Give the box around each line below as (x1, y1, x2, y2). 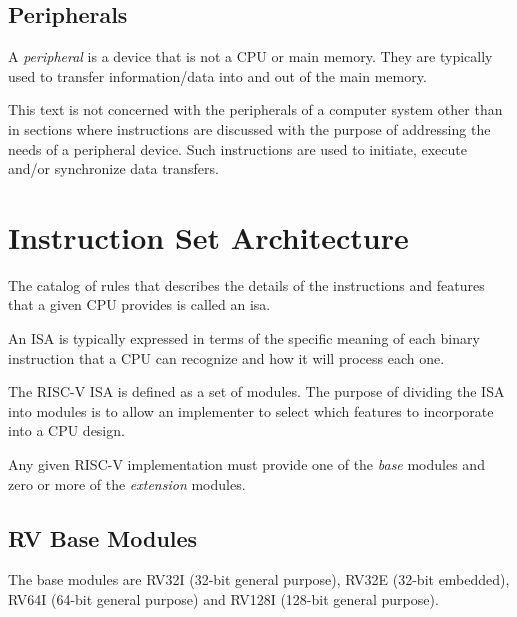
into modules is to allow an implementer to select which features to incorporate (8, 400, 494, 421)
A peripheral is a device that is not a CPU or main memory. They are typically (8, 46, 493, 67)
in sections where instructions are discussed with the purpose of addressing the (8, 118, 491, 139)
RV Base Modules (8, 522, 198, 553)
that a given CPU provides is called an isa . (8, 294, 271, 315)
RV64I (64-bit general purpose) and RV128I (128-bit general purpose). (8, 589, 439, 610)
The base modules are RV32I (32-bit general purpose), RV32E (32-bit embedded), (8, 569, 510, 590)
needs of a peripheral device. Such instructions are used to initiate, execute (8, 138, 467, 159)
